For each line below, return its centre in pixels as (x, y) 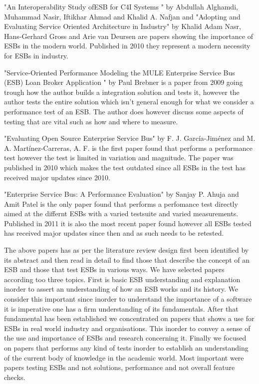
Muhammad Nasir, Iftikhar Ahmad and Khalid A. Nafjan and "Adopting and (122, 16)
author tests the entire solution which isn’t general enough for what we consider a (129, 102)
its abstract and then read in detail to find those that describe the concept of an (127, 259)
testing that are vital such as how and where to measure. (91, 121)
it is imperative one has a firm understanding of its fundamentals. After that (121, 308)
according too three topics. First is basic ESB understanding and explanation (122, 279)
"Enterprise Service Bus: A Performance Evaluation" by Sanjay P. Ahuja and (122, 194)
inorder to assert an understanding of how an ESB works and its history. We (121, 289)
